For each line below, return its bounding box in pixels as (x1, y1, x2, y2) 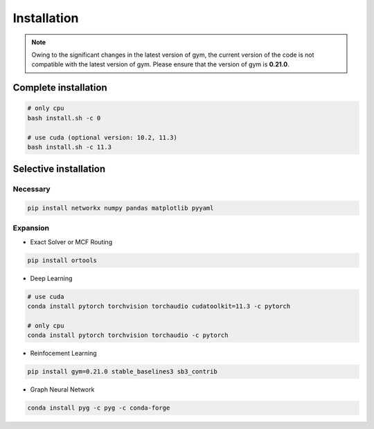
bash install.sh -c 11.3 (27, 143, 112, 151)
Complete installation (12, 82, 107, 93)
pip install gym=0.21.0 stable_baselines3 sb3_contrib (27, 367, 217, 376)
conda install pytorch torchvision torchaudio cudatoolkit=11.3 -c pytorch (27, 302, 291, 311)
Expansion (12, 223, 50, 233)
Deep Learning (30, 274, 73, 282)
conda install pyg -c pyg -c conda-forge (27, 404, 170, 412)
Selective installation (12, 163, 106, 175)
